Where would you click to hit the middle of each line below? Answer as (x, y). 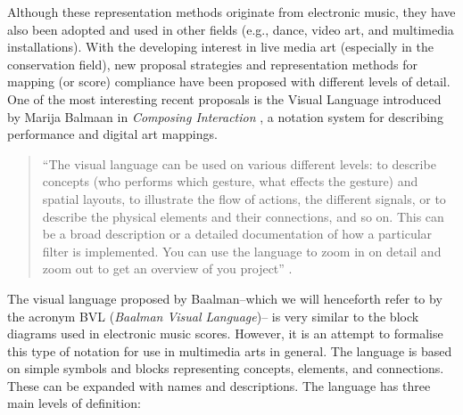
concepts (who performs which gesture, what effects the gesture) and (230, 181)
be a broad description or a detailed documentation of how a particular (237, 234)
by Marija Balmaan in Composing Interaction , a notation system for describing (225, 116)
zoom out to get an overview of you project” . (167, 269)
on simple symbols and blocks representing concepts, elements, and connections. (226, 368)
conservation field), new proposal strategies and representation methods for (212, 64)
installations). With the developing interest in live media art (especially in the (220, 47)
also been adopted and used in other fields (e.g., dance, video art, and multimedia (231, 29)
